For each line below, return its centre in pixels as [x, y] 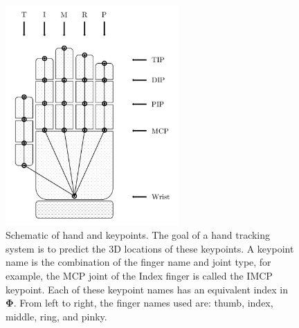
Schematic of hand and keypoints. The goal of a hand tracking [138, 235]
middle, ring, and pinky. [56, 316]
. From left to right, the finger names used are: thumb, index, [143, 303]
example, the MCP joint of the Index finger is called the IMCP [139, 275]
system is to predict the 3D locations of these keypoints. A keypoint [150, 248]
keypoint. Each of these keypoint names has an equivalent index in [147, 289]
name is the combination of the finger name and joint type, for [138, 262]
